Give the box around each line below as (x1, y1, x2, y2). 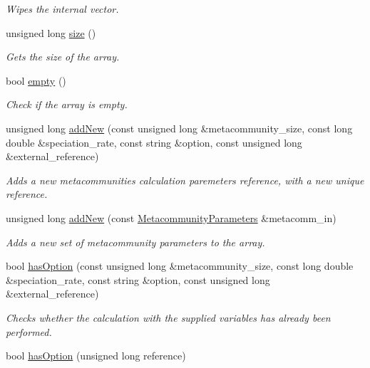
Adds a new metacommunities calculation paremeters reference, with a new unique (6, 172, 364, 187)
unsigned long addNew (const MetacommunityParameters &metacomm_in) (6, 210, 336, 225)
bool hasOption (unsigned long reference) (6, 348, 186, 363)
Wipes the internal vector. (6, 1, 119, 16)
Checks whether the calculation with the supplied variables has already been (6, 310, 331, 325)
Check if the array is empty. (6, 97, 128, 112)
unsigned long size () (6, 25, 96, 40)
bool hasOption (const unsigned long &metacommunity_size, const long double (6, 258, 354, 273)
